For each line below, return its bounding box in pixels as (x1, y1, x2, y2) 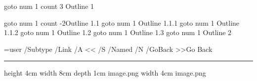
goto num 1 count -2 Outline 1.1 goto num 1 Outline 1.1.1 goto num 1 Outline (4, 17, 240, 28)
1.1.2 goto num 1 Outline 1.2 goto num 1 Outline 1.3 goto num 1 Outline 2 (4, 27, 232, 38)
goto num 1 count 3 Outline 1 (4, 1, 94, 11)
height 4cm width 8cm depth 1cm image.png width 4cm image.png (4, 68, 206, 78)
